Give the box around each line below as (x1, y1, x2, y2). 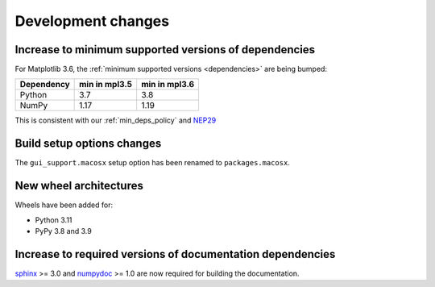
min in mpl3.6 (141, 79, 195, 90)
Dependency (19, 79, 70, 90)
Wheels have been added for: (14, 200, 113, 210)
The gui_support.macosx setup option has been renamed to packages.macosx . (14, 158, 290, 168)
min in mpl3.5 (79, 79, 133, 90)
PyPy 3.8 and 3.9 (35, 227, 92, 236)
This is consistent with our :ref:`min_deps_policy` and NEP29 (14, 115, 217, 125)
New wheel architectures (14, 179, 144, 193)
